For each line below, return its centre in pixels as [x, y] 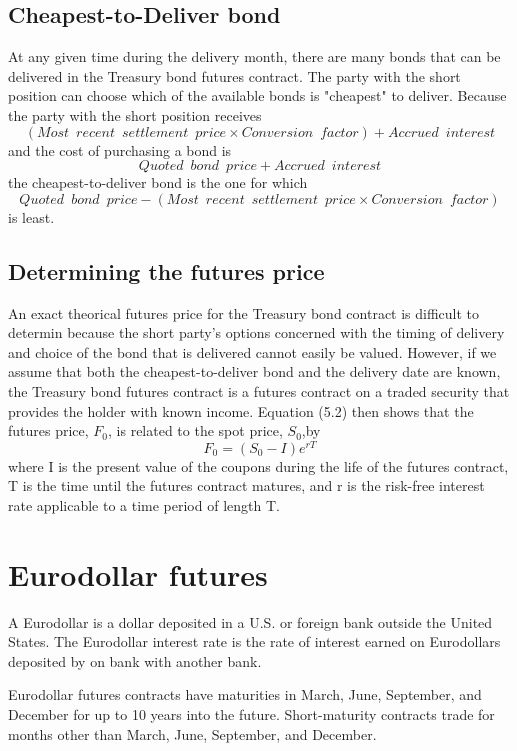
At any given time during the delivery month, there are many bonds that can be [254, 56]
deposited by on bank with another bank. [135, 660]
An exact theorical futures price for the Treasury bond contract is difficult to [244, 312]
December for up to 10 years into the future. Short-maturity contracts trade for [251, 714]
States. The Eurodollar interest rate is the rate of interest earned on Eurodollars [254, 641]
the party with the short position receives [135, 114]
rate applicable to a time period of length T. [144, 504]
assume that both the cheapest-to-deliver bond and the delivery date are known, [254, 371]
